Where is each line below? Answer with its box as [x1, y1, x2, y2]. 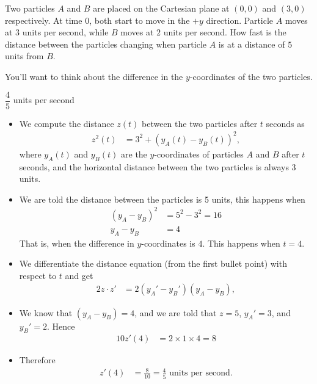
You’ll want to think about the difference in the [5, 70, 183, 82]
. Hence [46, 319, 75, 332]
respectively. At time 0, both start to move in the [5, 13, 190, 26]
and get [65, 269, 93, 281]
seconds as [266, 117, 305, 129]
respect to [19, 269, 57, 281]
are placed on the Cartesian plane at [93, 2, 230, 14]
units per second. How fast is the [163, 26, 286, 38]
